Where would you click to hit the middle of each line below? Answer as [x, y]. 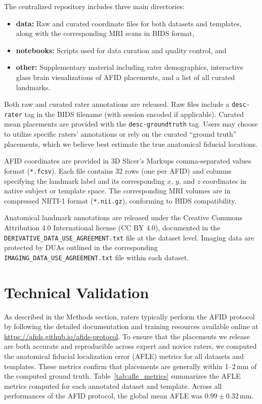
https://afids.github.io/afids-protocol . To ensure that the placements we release [127, 336]
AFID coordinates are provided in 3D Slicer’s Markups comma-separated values [128, 161]
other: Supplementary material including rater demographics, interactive [130, 67]
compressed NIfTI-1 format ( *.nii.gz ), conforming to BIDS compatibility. [120, 200]
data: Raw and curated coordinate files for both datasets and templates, [129, 23]
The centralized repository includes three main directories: [95, 6]
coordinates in [224, 180]
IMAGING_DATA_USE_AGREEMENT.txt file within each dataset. [97, 257]
